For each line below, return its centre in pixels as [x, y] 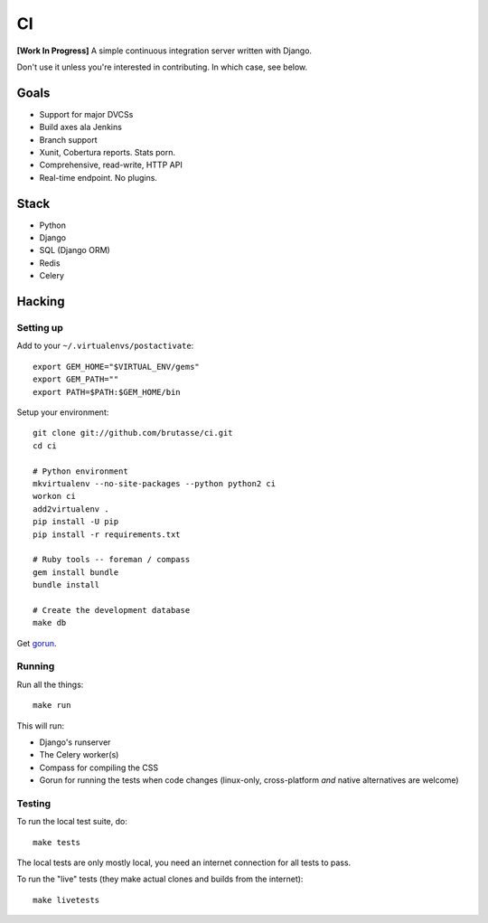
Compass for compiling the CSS [99, 768]
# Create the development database [112, 610]
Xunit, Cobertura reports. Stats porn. [108, 153]
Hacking [41, 301]
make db [50, 623]
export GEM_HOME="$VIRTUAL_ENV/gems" [117, 367]
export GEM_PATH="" [76, 379]
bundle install [66, 585]
